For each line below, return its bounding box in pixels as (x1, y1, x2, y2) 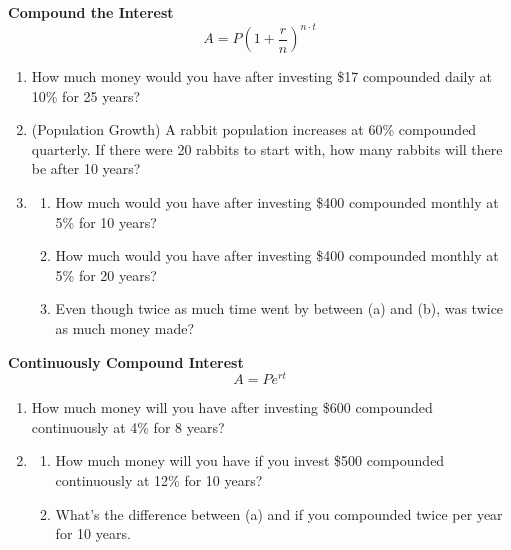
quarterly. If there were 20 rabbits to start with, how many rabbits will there (31, 138, 503, 159)
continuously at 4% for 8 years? (31, 416, 225, 437)
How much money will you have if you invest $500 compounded (55, 450, 445, 471)
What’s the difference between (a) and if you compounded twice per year (55, 503, 503, 524)
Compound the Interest (8, 2, 174, 22)
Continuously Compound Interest (8, 351, 244, 372)
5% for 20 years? (55, 264, 157, 285)
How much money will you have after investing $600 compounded (31, 397, 433, 418)
